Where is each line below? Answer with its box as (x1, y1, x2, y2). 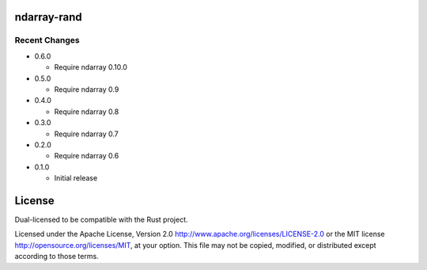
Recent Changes (14, 35, 80, 46)
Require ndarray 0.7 (54, 129, 119, 139)
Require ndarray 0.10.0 (54, 63, 128, 72)
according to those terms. (14, 252, 99, 261)
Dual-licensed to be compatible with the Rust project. (14, 215, 189, 224)
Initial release (54, 173, 98, 183)
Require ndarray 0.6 (54, 151, 119, 161)
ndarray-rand (14, 10, 82, 24)
